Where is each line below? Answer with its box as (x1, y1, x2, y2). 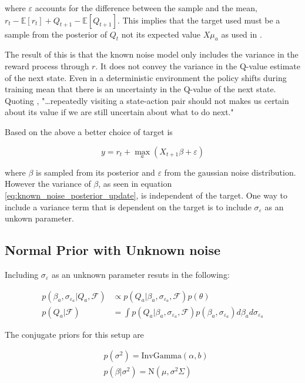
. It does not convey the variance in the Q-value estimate (95, 59, 301, 72)
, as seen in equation (98, 177, 172, 190)
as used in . (221, 28, 262, 40)
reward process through (5, 59, 89, 72)
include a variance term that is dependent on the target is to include (5, 200, 252, 213)
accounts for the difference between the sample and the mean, (35, 2, 257, 14)
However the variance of (5, 177, 91, 190)
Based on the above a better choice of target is (5, 125, 173, 137)
